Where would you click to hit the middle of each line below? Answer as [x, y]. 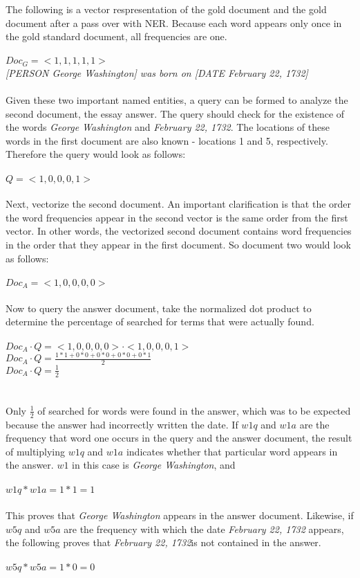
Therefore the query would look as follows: [96, 154]
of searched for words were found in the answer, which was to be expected [194, 410]
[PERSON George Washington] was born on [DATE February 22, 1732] [157, 72]
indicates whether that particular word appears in [232, 451]
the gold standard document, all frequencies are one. [116, 36]
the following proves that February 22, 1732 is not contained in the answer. [163, 542]
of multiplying [35, 451]
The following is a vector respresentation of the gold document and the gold [166, 9]
